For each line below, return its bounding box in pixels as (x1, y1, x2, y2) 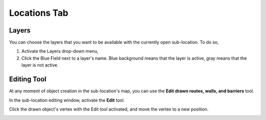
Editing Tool (9, 75, 47, 83)
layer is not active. (21, 62, 59, 68)
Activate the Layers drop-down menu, (21, 48, 99, 54)
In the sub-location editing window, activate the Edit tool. (9, 97, 125, 103)
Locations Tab (9, 7, 68, 18)
